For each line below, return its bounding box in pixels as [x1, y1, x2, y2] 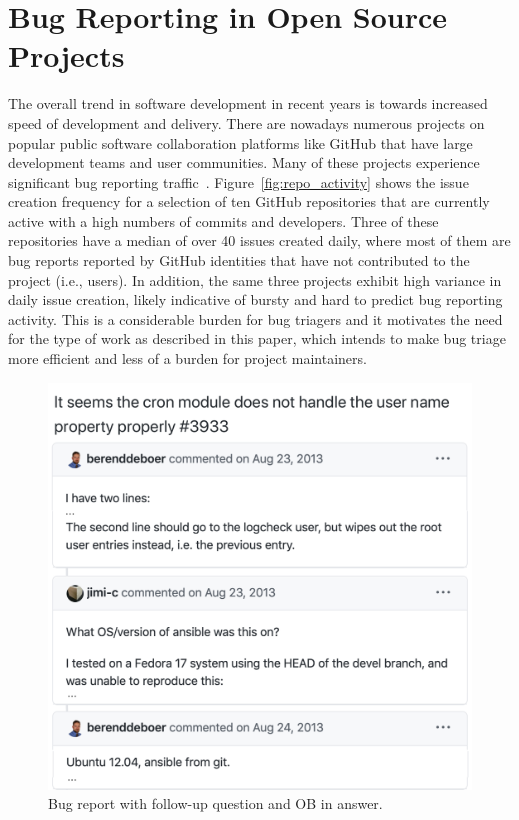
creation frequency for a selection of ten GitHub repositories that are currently [8, 191, 490, 212]
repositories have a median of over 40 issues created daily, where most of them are [8, 230, 511, 251]
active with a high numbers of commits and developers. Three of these [8, 210, 439, 231]
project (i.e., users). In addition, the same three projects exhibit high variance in [8, 269, 502, 290]
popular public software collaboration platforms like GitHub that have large [8, 132, 473, 153]
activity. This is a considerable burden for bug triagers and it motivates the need [8, 308, 503, 329]
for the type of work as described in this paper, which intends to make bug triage [8, 328, 506, 349]
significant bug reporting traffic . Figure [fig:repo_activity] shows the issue [8, 171, 469, 192]
